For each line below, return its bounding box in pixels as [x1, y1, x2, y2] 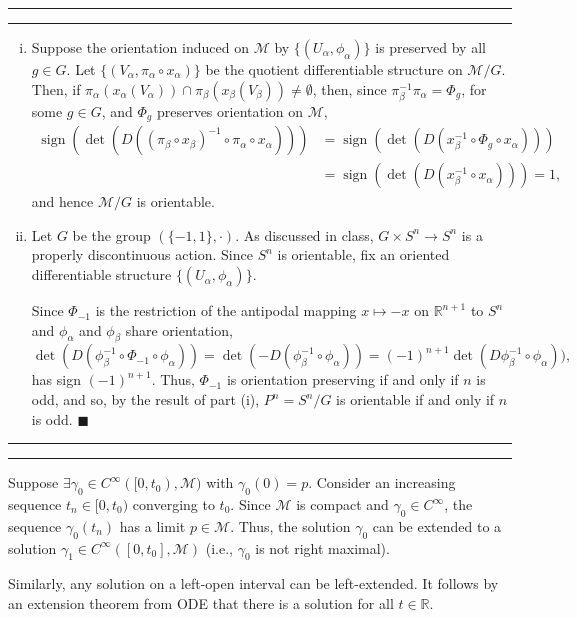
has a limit [119, 515, 186, 536]
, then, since [312, 78, 387, 99]
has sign [31, 369, 81, 390]
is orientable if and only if [336, 389, 495, 410]
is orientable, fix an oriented [277, 244, 450, 265]
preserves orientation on [156, 100, 304, 121]
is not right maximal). [255, 537, 390, 558]
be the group [72, 224, 151, 245]
